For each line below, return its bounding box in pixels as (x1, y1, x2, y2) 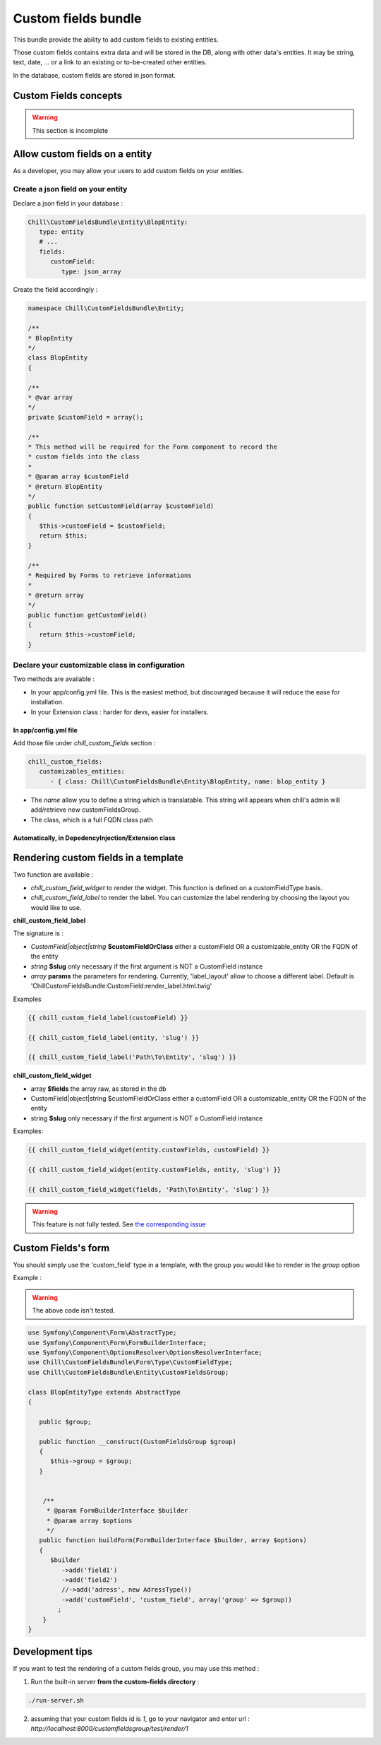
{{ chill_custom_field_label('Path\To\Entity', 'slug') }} (28, 1053, 236, 1061)
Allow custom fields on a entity (13, 148, 152, 160)
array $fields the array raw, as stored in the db (30, 1084, 167, 1093)
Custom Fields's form (13, 1242, 110, 1254)
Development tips (13, 1646, 93, 1658)
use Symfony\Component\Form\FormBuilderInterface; (28, 1339, 207, 1347)
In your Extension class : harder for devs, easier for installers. (30, 707, 210, 716)
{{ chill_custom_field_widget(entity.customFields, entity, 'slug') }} (28, 1166, 282, 1174)
